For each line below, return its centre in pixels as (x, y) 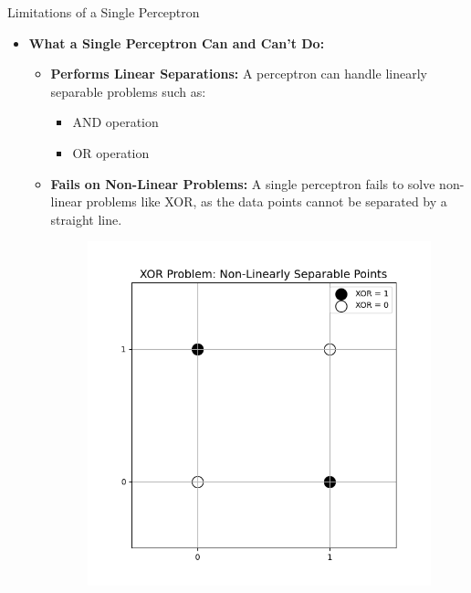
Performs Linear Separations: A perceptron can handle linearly (239, 74)
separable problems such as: (128, 91)
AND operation (115, 122)
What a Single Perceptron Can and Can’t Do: (177, 42)
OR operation (111, 152)
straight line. (86, 219)
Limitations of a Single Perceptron (104, 12)
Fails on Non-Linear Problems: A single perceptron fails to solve (243, 183)
